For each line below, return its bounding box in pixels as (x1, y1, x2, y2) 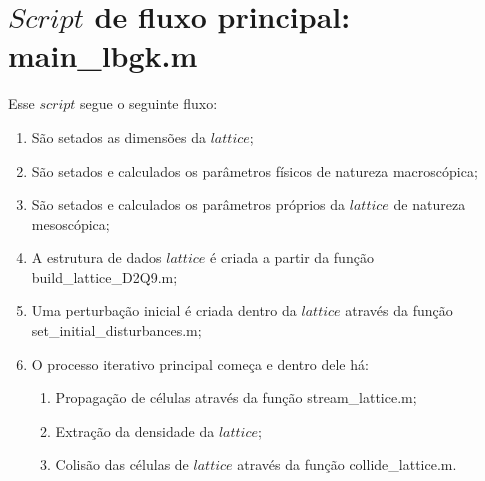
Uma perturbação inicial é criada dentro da (31, 300, 297, 321)
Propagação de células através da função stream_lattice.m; (55, 387, 417, 408)
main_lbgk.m (8, 35, 198, 76)
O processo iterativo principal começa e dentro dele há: (31, 353, 369, 374)
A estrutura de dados (31, 247, 162, 268)
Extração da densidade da (55, 420, 215, 441)
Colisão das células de (55, 454, 189, 475)
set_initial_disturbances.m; (31, 320, 202, 341)
